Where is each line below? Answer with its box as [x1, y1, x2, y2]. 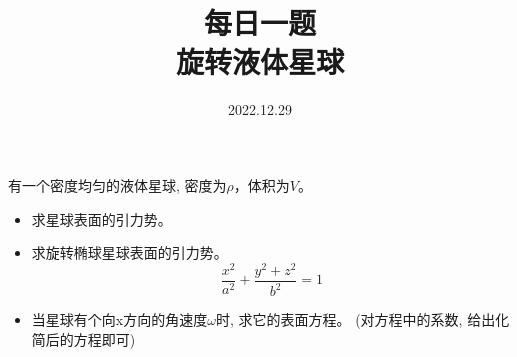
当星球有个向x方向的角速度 [31, 309, 208, 330]
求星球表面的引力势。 [31, 208, 172, 229]
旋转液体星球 [175, 41, 344, 82]
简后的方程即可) [31, 328, 136, 349]
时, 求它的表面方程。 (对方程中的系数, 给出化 [215, 309, 510, 330]
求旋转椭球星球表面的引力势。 [31, 242, 228, 263]
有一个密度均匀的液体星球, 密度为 [8, 174, 227, 195]
